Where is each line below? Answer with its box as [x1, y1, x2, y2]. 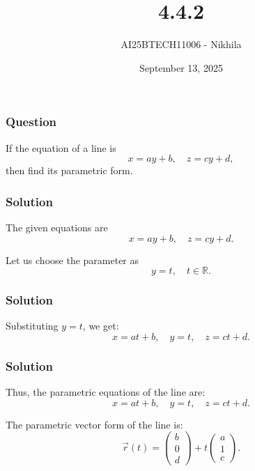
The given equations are [6, 220, 108, 235]
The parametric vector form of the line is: [6, 417, 183, 431]
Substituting [6, 318, 59, 333]
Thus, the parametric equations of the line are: [6, 385, 206, 399]
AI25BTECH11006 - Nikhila [121, 37, 242, 52]
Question [6, 113, 57, 130]
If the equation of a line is [6, 140, 116, 155]
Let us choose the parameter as [6, 252, 139, 267]
